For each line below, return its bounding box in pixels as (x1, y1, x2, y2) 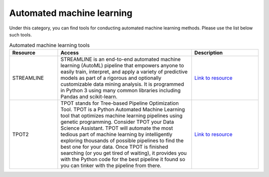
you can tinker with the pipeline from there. (60, 162, 162, 169)
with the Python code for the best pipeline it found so (60, 156, 185, 163)
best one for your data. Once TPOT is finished (60, 143, 168, 150)
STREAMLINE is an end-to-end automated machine (60, 55, 181, 62)
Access (60, 49, 79, 56)
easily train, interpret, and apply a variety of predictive (60, 68, 188, 75)
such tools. (9, 31, 32, 37)
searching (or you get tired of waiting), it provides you (60, 150, 187, 157)
